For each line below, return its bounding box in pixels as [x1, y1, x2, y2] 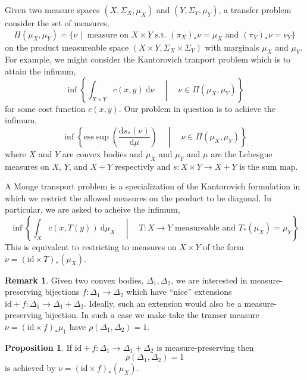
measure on [87, 30, 129, 39]
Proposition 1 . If [5, 341, 72, 353]
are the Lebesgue [211, 147, 272, 160]
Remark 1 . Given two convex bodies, [5, 273, 144, 286]
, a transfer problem [218, 4, 292, 15]
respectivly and [115, 160, 171, 172]
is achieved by [5, 362, 56, 374]
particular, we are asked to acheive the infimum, [5, 203, 180, 216]
